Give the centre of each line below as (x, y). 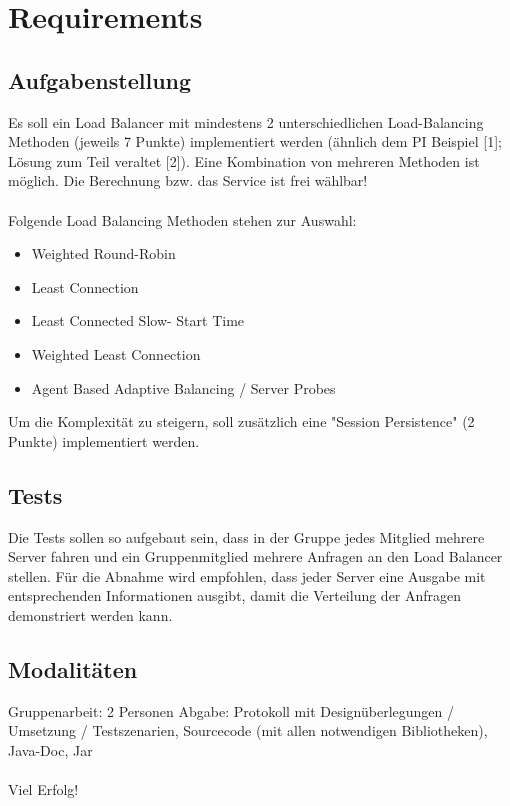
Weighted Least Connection (116, 353)
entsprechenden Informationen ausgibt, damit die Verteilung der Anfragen (235, 595)
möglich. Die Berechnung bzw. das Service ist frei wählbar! (188, 180)
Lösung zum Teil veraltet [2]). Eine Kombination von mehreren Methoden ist (244, 160)
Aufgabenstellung (100, 79)
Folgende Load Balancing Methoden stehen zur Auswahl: (182, 219)
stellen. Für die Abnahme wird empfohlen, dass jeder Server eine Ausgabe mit (247, 575)
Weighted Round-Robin (103, 253)
